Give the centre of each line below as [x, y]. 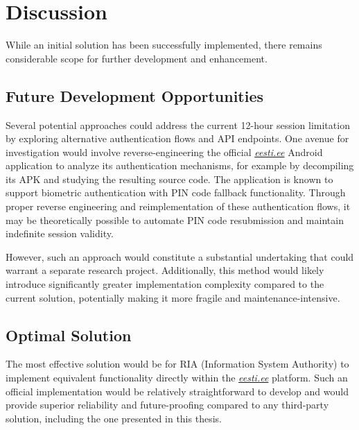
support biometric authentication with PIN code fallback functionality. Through [176, 192]
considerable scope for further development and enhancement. [137, 58]
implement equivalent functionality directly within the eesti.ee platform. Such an [177, 378]
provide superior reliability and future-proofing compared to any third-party [167, 405]
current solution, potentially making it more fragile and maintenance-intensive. [173, 297]
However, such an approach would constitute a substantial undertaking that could [180, 256]
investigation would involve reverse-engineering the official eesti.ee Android [164, 152]
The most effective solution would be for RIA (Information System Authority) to [177, 364]
